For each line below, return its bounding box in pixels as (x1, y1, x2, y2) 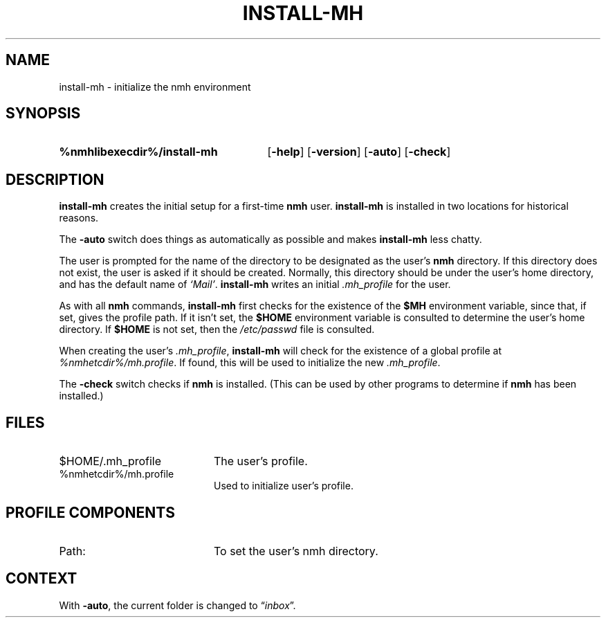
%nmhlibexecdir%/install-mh (59, 145, 218, 159)
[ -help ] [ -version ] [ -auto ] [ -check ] (267, 145, 451, 159)
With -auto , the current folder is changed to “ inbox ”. (59, 599, 296, 611)
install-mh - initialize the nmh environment (59, 80, 251, 93)
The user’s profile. (213, 454, 308, 469)
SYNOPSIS (6, 105, 81, 123)
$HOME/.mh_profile (59, 454, 162, 469)
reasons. (59, 212, 99, 224)
